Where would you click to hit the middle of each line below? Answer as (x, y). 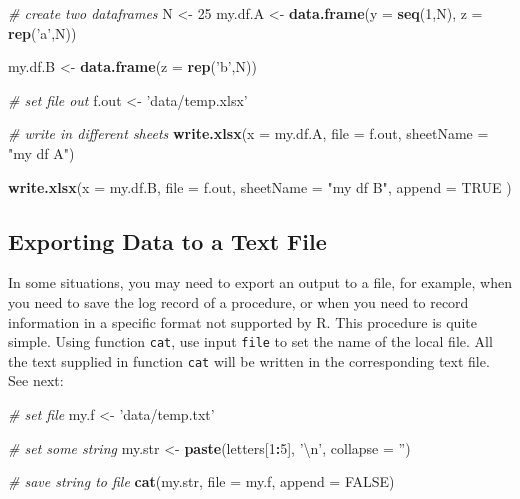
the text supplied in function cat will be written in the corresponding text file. (249, 360)
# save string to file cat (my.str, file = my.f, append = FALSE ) (201, 481)
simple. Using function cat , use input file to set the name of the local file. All (250, 341)
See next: (36, 380)
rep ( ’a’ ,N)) (42, 32)
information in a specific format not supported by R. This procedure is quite (242, 321)
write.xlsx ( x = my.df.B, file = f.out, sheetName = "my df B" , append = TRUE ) (260, 186)
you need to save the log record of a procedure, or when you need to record (238, 301)
